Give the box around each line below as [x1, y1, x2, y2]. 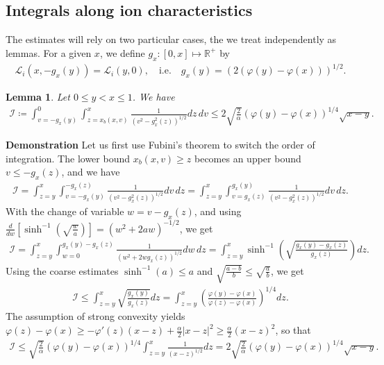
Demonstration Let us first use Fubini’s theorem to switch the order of [6, 137, 315, 152]
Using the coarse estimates [6, 263, 119, 278]
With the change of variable [6, 204, 124, 219]
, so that [275, 323, 311, 337]
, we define [99, 45, 145, 60]
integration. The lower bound [6, 151, 130, 165]
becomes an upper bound [194, 151, 301, 165]
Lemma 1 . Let [6, 90, 70, 104]
